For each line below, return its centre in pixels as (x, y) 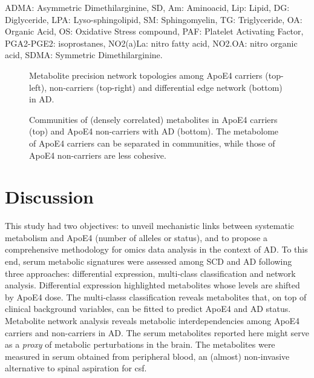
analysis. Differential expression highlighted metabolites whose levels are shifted (152, 285)
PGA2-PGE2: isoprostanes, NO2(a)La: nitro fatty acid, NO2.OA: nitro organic (151, 43)
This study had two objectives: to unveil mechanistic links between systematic (150, 226)
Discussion (49, 197)
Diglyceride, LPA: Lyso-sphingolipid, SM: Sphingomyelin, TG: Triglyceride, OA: (154, 19)
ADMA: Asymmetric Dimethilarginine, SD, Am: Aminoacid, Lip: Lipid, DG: (147, 7)
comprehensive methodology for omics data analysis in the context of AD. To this (156, 249)
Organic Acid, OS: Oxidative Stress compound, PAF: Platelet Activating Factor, (154, 31)
